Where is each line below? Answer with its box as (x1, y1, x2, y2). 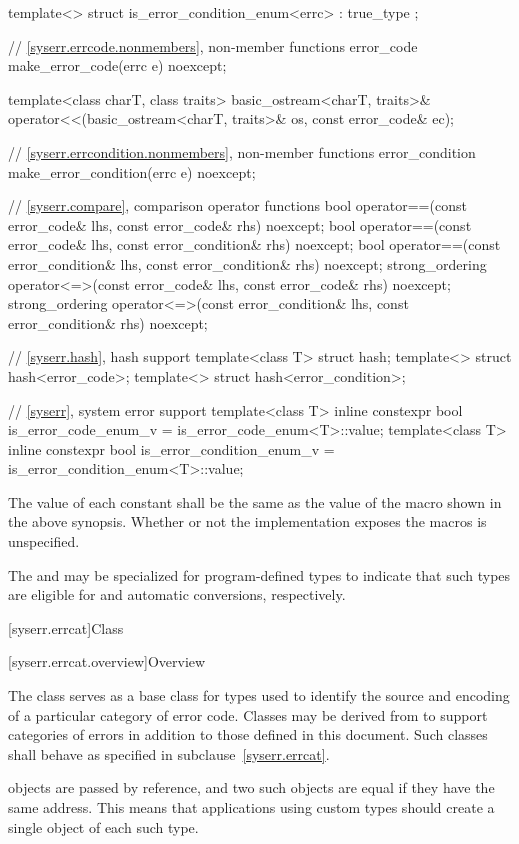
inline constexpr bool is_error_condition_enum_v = (8, 438, 335, 459)
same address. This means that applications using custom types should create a (8, 797, 495, 817)
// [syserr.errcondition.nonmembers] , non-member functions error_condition (8, 141, 476, 162)
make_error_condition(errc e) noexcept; (8, 161, 256, 182)
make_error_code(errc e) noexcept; (8, 55, 227, 76)
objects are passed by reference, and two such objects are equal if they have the (8, 777, 495, 798)
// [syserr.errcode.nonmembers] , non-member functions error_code (8, 35, 418, 56)
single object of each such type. (8, 816, 199, 837)
